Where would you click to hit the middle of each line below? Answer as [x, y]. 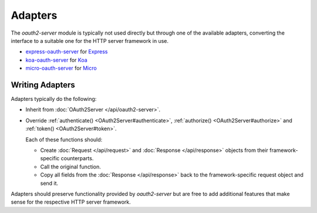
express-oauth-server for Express [67, 52]
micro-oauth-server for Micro [61, 68]
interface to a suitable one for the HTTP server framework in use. [90, 40]
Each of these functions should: [64, 139]
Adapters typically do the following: [54, 99]
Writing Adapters [43, 85]
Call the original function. [70, 167]
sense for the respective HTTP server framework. [71, 202]
